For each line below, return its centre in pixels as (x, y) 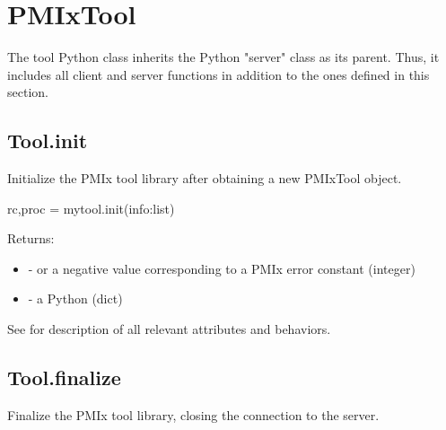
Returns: (31, 238)
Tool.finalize (64, 377)
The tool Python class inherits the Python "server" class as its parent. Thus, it (223, 57)
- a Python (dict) (75, 298)
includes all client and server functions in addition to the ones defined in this (219, 74)
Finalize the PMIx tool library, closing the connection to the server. (193, 414)
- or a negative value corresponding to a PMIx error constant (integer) (222, 268)
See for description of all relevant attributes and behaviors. (169, 329)
